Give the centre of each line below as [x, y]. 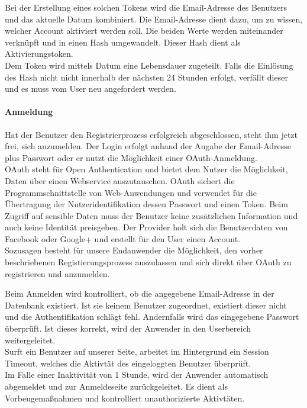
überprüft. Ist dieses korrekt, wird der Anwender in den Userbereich [128, 328]
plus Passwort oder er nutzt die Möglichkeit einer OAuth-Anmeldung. [131, 157]
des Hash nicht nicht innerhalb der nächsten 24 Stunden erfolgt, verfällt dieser [146, 77]
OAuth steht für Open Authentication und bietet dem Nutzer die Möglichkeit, [146, 169]
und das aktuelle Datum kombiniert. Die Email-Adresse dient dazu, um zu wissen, [154, 19]
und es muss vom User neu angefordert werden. [91, 89]
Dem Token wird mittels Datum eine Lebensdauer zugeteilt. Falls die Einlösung [149, 65]
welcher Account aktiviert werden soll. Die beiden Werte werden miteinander [144, 30]
